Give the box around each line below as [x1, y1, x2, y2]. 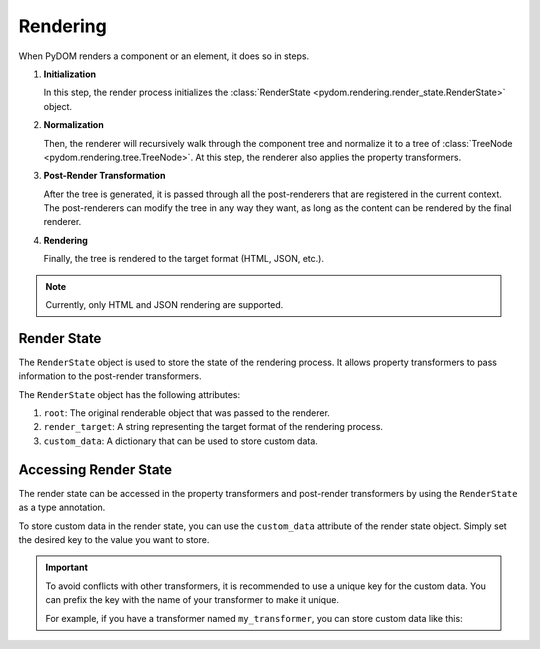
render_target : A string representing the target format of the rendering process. [43, 421, 384, 433]
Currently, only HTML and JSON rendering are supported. [45, 299, 284, 311]
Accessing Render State [18, 461, 173, 478]
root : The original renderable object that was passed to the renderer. [43, 407, 330, 419]
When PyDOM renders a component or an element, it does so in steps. [18, 50, 310, 62]
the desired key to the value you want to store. [18, 533, 210, 545]
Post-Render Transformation [43, 170, 166, 182]
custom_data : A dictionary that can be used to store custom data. [43, 435, 319, 447]
